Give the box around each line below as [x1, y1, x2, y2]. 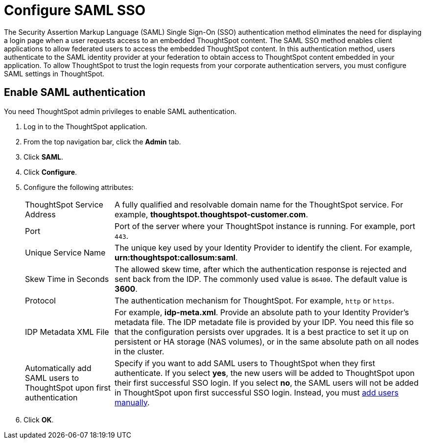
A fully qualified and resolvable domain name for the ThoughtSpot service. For [115, 199, 403, 210]
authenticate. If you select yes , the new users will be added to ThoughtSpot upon [115, 368, 415, 378]
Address [25, 209, 56, 219]
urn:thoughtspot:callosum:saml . [115, 252, 238, 262]
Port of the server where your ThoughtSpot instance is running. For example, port [115, 221, 415, 231]
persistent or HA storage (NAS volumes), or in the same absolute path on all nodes [115, 336, 419, 347]
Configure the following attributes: [24, 183, 134, 191]
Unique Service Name [25, 247, 106, 257]
